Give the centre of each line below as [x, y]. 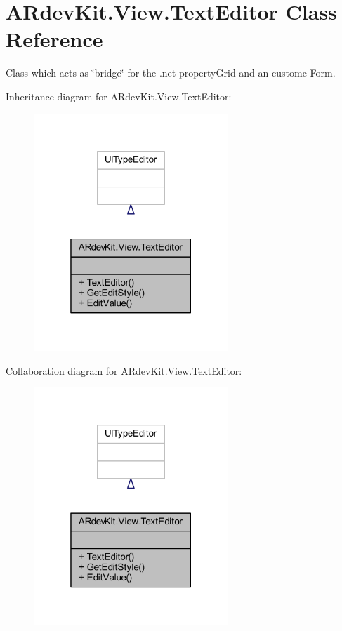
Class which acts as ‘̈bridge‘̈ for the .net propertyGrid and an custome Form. [171, 73]
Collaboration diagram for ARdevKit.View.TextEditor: [124, 370]
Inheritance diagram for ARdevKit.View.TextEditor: [119, 96]
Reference [54, 39]
